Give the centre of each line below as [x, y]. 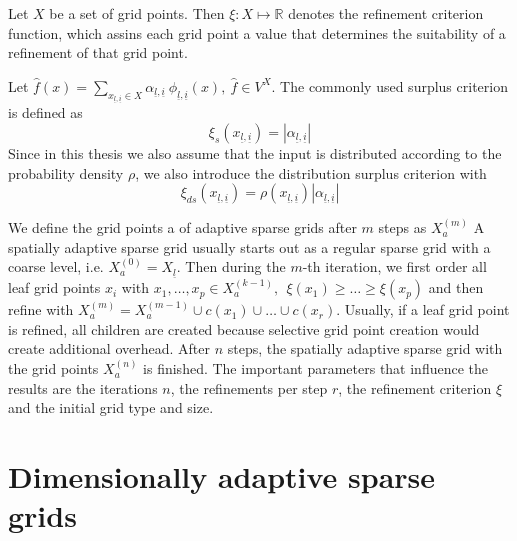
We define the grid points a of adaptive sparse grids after [182, 227]
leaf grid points [54, 287]
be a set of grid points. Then [137, 13]
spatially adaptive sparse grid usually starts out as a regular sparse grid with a [249, 246]
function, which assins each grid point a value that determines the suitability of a [257, 32]
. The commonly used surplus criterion [389, 85]
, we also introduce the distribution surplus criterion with [311, 172]
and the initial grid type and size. [111, 407]
